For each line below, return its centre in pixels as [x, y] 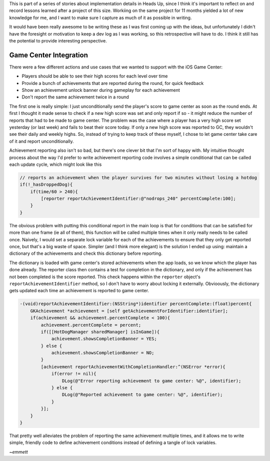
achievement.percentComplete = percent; [91, 325]
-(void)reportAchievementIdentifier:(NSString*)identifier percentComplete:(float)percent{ [136, 304]
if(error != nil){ [74, 374]
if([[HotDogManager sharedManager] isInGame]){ [100, 332]
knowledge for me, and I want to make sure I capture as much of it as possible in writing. [100, 17]
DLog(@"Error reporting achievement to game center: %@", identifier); [151, 381]
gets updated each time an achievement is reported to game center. [79, 291]
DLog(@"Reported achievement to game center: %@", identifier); [142, 395]
